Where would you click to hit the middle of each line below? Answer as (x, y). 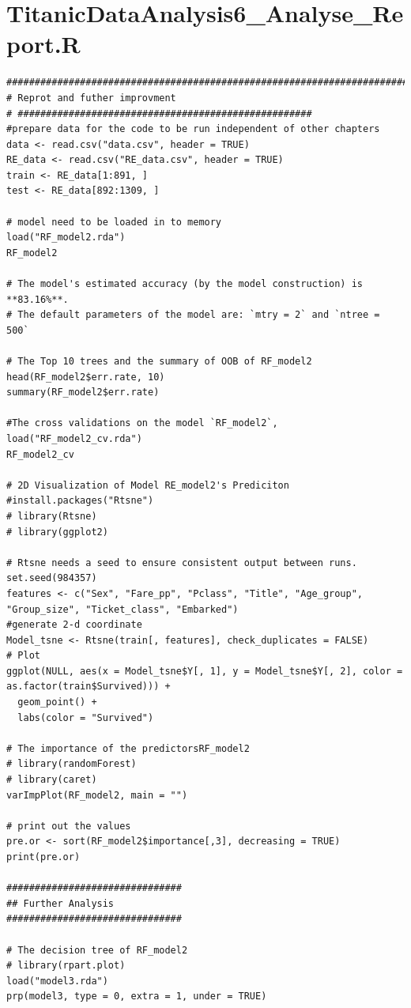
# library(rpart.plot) (66, 966)
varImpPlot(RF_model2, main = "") (97, 795)
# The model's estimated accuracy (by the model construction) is (185, 284)
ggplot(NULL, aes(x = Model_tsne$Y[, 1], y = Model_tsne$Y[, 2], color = (205, 671)
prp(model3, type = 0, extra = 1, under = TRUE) (137, 997)
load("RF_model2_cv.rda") (74, 438)
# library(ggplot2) (57, 532)
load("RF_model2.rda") (66, 238)
